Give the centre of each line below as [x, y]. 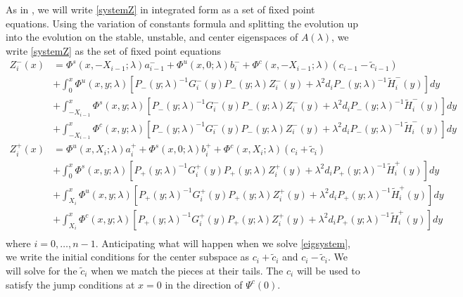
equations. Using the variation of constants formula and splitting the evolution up [182, 23]
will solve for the [42, 270]
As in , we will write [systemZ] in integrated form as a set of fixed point [160, 9]
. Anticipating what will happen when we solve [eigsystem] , [223, 243]
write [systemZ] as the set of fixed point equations [114, 50]
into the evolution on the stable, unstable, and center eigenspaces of [152, 37]
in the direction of [204, 284]
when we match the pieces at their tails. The [187, 270]
